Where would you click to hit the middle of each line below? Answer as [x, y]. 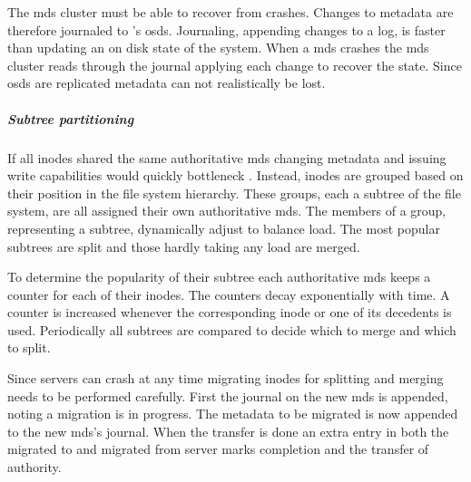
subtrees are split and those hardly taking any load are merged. [184, 246]
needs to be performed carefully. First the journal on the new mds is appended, [228, 395]
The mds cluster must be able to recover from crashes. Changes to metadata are [231, 12]
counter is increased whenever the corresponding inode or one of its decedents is [230, 312]
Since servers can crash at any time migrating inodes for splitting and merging [226, 378]
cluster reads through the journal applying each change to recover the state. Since [235, 65]
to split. [29, 347]
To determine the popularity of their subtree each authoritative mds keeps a [219, 277]
